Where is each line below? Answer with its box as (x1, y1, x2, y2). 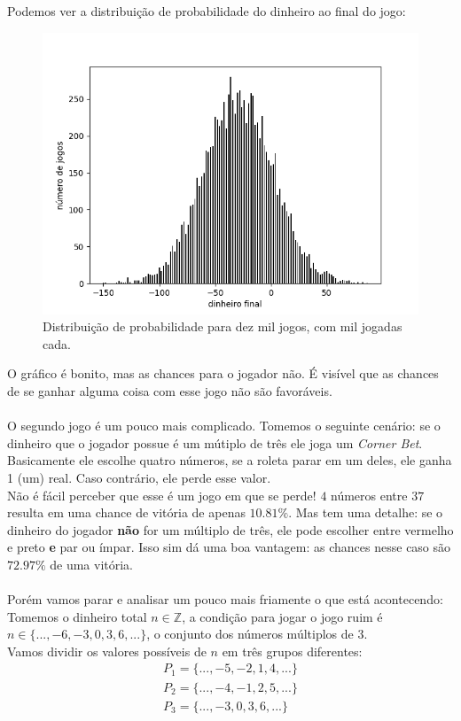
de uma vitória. (50, 554, 134, 573)
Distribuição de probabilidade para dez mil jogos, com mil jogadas (43, 317, 402, 336)
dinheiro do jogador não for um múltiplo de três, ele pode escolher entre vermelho (7, 520, 454, 539)
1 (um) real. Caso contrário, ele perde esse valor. (7, 468, 271, 486)
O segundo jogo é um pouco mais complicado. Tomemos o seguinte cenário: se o (7, 416, 441, 435)
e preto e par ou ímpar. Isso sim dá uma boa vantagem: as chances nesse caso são (7, 538, 451, 556)
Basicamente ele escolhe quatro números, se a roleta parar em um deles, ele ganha (7, 451, 452, 469)
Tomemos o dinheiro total (7, 607, 147, 625)
